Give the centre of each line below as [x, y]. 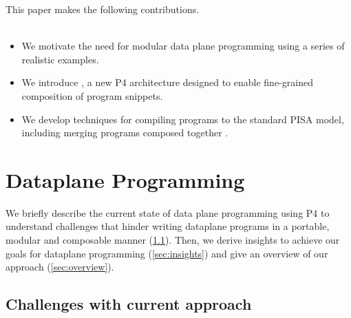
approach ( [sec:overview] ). [60, 267]
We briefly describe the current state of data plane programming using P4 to [168, 212]
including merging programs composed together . [125, 132]
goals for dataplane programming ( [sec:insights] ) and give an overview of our [167, 253]
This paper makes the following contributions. [103, 9]
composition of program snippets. [92, 95]
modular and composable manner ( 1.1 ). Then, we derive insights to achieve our [173, 240]
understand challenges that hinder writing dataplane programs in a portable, [168, 226]
